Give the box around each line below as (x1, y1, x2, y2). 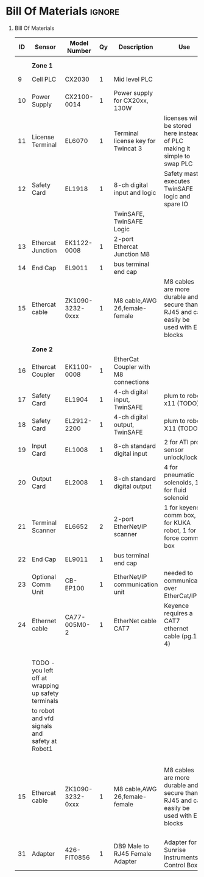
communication (113, 580, 158, 589)
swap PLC (163, 159, 193, 168)
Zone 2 (32, 345, 53, 354)
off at (32, 674, 47, 682)
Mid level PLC (113, 75, 153, 83)
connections (113, 377, 150, 386)
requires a (163, 609, 193, 617)
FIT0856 (65, 853, 90, 862)
